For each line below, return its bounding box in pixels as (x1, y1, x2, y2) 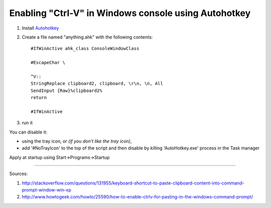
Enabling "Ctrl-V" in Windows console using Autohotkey (9, 7, 251, 18)
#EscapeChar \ (31, 60, 65, 65)
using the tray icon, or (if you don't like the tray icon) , (22, 138, 132, 144)
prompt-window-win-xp (22, 186, 71, 192)
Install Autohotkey (22, 25, 59, 31)
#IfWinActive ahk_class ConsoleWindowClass (31, 45, 140, 51)
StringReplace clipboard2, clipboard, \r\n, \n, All (31, 80, 163, 86)
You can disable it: (9, 129, 48, 135)
